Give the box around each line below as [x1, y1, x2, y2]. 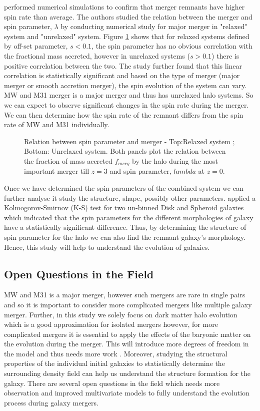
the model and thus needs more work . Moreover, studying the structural [4, 348, 227, 358]
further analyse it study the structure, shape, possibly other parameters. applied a [4, 192, 256, 203]
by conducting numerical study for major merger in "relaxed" [60, 21, 247, 32]
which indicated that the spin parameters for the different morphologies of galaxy [4, 212, 253, 222]
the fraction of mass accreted [24, 155, 112, 166]
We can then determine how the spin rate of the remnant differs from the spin [4, 109, 243, 120]
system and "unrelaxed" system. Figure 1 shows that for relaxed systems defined [4, 31, 249, 41]
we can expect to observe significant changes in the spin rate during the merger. [4, 99, 249, 110]
